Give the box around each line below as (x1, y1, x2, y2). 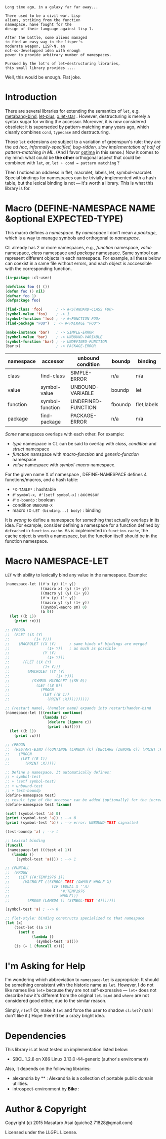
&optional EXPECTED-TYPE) (5, 214, 124, 224)
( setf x (18, 929, 35, 934)
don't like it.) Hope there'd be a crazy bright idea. (5, 1013, 105, 1019)
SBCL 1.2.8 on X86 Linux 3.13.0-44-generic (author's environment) (12, 1056, 148, 1062)
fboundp (111, 401, 131, 408)
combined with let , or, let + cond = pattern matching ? (5, 159, 120, 166)
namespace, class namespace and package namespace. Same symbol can (5, 250, 159, 256)
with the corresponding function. (5, 266, 72, 272)
